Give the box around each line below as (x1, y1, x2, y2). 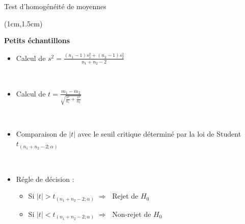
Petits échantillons (4, 35, 70, 46)
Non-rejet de (112, 208, 151, 219)
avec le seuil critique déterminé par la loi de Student (77, 128, 241, 139)
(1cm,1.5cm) (4, 18, 43, 28)
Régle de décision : (16, 173, 74, 184)
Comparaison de (16, 128, 67, 139)
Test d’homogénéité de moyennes (4, 1, 106, 11)
